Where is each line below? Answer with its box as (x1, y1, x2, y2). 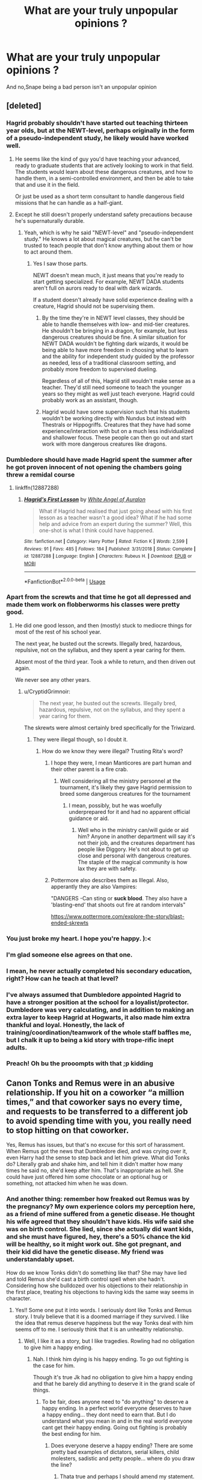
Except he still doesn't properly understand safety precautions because (14, 211, 192, 218)
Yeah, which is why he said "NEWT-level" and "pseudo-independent (23, 229, 194, 236)
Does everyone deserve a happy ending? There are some (50, 1441, 194, 1449)
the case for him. (32, 1362, 75, 1369)
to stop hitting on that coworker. (6, 1125, 129, 1135)
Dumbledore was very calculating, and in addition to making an (6, 1005, 194, 1014)
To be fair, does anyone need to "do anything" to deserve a (41, 1398, 189, 1405)
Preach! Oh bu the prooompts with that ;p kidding (6, 1059, 153, 1068)
